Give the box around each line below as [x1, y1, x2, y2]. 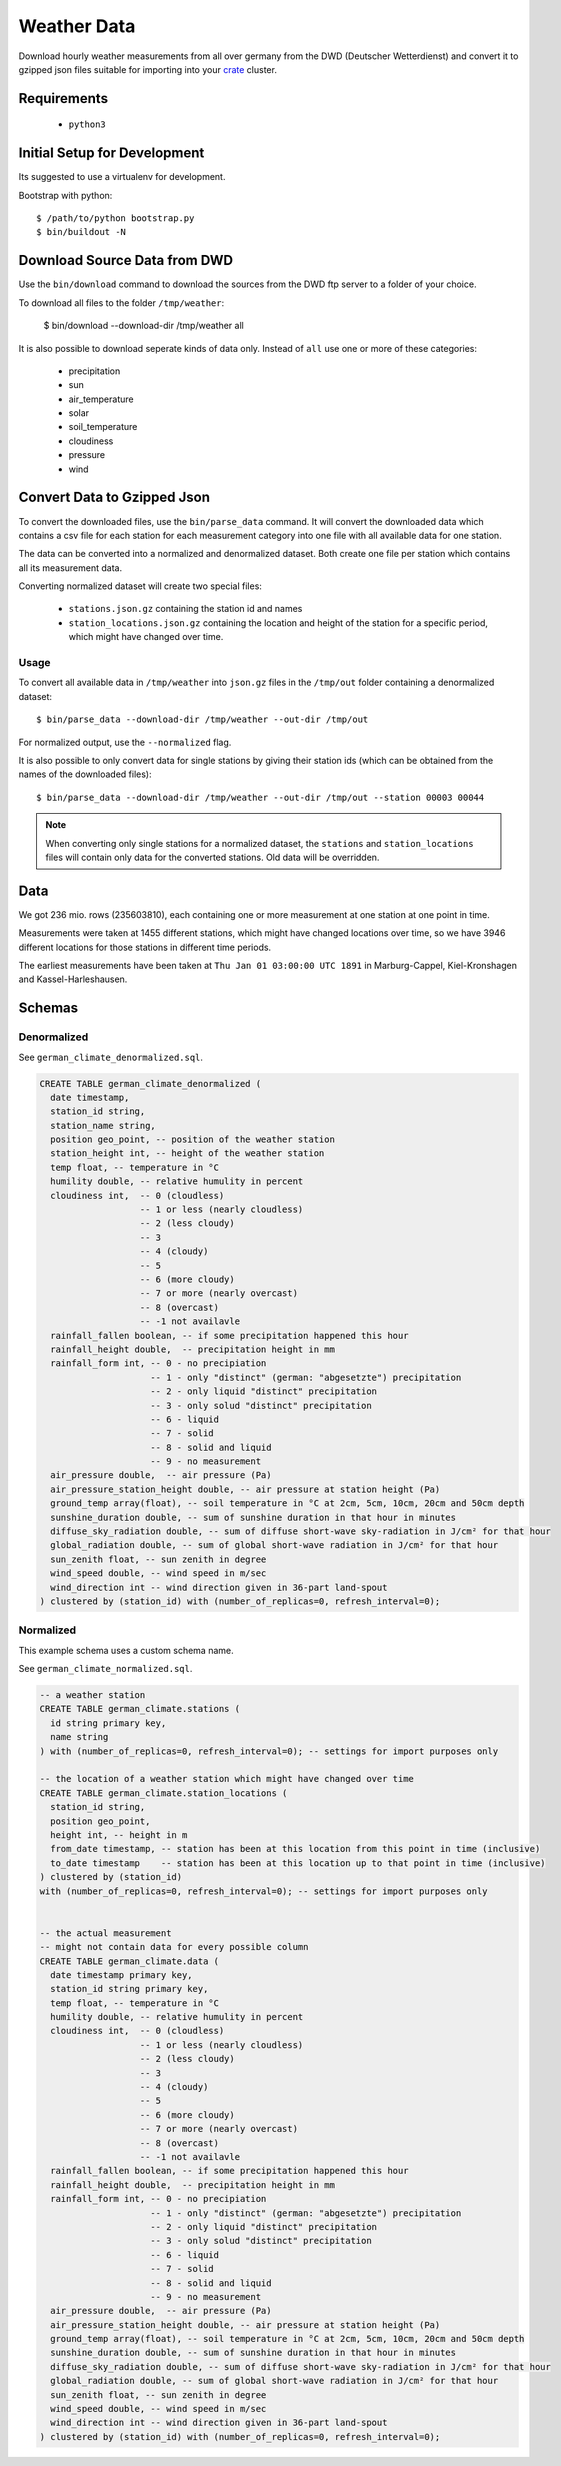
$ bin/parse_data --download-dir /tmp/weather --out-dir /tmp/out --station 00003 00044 [36, 791, 485, 803]
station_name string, [50, 1120, 157, 1131]
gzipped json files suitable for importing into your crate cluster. [18, 63, 277, 75]
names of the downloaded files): [18, 768, 152, 780]
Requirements [18, 90, 109, 107]
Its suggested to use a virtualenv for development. [18, 171, 226, 183]
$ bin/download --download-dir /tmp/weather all [43, 320, 244, 332]
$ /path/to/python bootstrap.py [36, 213, 195, 224]
